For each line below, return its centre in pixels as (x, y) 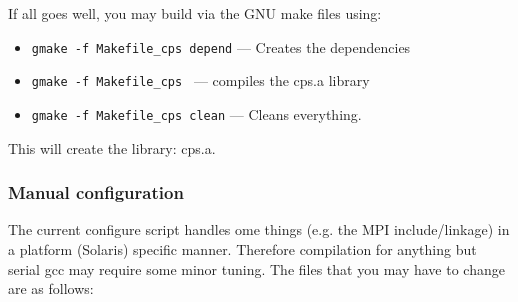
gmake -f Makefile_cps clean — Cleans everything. (196, 113)
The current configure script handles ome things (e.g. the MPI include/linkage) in (259, 229)
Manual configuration (96, 192)
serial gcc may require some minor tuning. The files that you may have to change (256, 268)
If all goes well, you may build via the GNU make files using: (195, 13)
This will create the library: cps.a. (112, 147)
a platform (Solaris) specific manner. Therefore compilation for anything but (242, 248)
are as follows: (51, 288)
